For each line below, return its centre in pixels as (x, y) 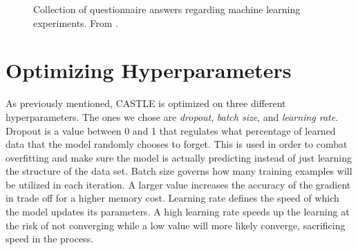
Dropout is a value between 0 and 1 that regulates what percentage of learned (171, 130)
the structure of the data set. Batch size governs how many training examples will (179, 171)
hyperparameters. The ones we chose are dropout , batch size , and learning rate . (172, 116)
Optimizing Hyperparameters (149, 70)
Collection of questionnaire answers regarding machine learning (167, 9)
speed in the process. (50, 239)
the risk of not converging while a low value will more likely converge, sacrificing (176, 225)
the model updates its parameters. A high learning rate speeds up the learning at (178, 212)
